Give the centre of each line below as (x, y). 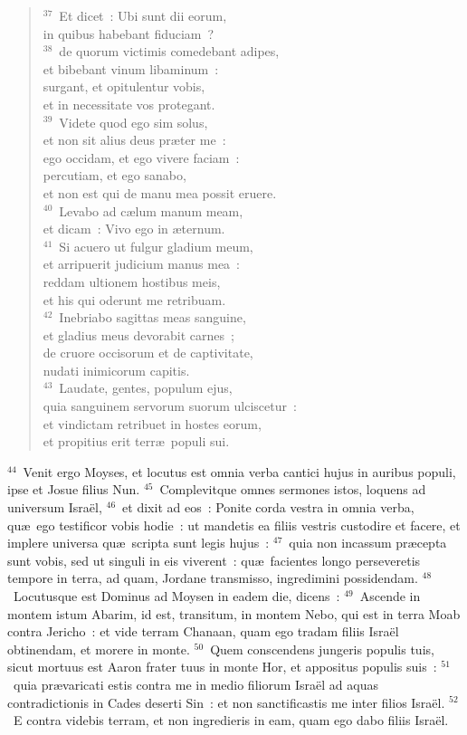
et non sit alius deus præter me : (134, 140)
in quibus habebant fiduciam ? (129, 33)
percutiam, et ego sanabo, (114, 175)
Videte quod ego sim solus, (133, 122)
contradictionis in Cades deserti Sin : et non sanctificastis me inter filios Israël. (226, 702)
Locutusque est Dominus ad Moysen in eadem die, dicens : (176, 596)
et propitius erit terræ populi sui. (136, 441)
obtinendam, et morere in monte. (99, 649)
